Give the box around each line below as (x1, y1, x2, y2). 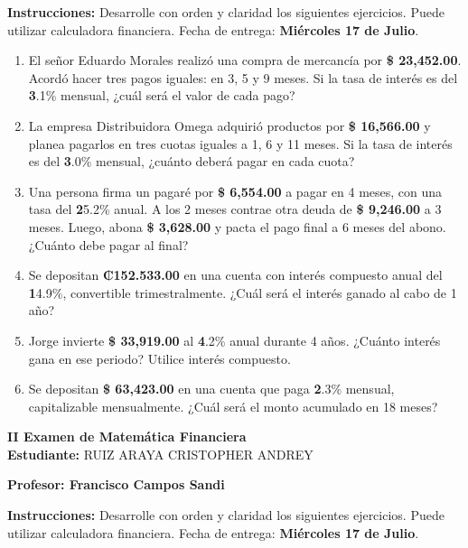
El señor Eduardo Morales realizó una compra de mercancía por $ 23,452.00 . (28, 51, 462, 70)
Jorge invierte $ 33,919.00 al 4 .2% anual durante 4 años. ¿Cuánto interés (28, 330, 441, 349)
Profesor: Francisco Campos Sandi (7, 475, 225, 494)
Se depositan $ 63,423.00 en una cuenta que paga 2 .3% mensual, (28, 379, 395, 398)
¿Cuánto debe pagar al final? (28, 235, 189, 254)
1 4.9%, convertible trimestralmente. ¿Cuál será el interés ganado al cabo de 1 (28, 283, 457, 302)
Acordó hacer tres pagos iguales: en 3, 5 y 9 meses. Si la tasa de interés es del (28, 68, 458, 87)
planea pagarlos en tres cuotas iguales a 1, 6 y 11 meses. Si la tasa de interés (28, 134, 453, 153)
